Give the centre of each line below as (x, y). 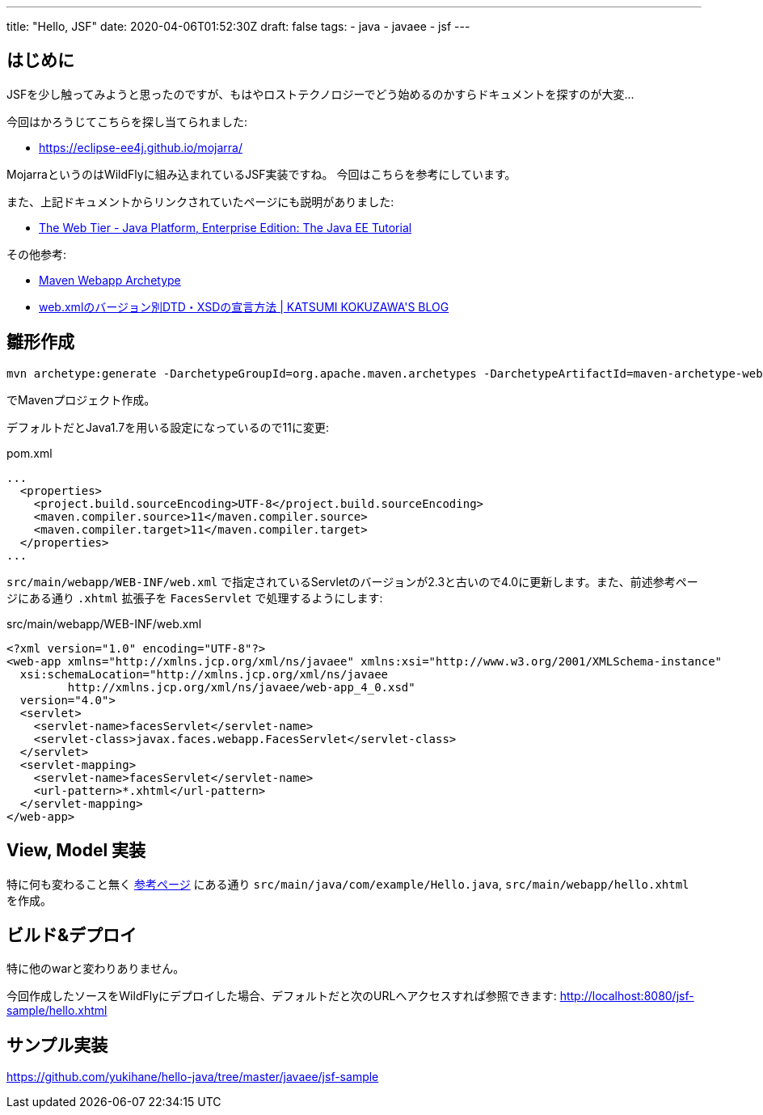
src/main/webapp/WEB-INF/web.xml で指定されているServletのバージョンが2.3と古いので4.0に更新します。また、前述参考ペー (352, 581)
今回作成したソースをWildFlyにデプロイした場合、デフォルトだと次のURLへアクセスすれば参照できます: (282, 996)
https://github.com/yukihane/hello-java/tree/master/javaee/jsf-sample (193, 1077)
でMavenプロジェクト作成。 (81, 399)
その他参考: (37, 254)
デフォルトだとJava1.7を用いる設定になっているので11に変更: (168, 427)
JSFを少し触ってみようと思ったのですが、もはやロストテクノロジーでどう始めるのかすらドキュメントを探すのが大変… (320, 94)
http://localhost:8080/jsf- (627, 996)
